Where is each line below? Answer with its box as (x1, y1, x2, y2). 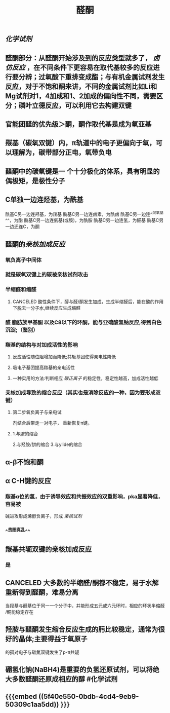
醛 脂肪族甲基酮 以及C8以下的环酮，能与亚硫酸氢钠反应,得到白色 (5, 319, 162, 326)
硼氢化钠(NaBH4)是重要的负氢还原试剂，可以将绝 (5, 665, 159, 674)
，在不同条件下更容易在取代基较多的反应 (26, 63, 153, 71)
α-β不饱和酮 (5, 458, 44, 466)
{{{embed (5, 692, 37, 701)
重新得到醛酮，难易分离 (5, 588, 78, 597)
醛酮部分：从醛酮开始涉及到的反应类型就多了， (5, 54, 152, 62)
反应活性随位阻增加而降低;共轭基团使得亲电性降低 (12, 353, 116, 360)
